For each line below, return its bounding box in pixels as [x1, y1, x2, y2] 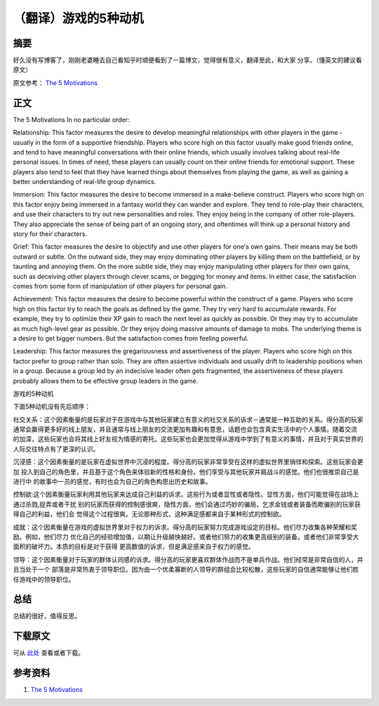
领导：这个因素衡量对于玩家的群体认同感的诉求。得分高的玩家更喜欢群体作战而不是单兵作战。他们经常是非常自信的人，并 [13, 555, 364, 563]
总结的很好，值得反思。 [13, 612, 81, 620]
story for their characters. [13, 230, 88, 238]
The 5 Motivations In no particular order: [13, 115, 130, 124]
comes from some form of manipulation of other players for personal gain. [13, 282, 227, 290]
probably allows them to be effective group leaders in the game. [13, 377, 199, 385]
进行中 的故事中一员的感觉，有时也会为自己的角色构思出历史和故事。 [13, 478, 212, 486]
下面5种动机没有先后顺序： [13, 403, 91, 411]
